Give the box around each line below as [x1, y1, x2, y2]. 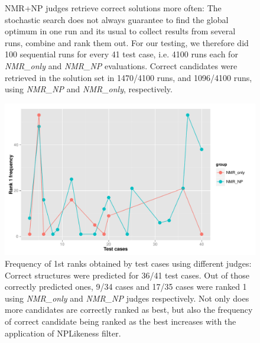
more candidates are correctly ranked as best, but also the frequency [5, 303, 253, 316]
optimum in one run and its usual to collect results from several [5, 25, 236, 37]
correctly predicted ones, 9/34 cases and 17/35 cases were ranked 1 [5, 280, 247, 293]
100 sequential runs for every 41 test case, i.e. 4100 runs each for [5, 48, 238, 60]
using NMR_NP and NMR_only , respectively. [5, 83, 173, 95]
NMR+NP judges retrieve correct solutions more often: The [5, 2, 222, 14]
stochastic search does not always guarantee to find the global [5, 13, 229, 25]
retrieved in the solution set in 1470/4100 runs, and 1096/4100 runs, [5, 71, 252, 83]
